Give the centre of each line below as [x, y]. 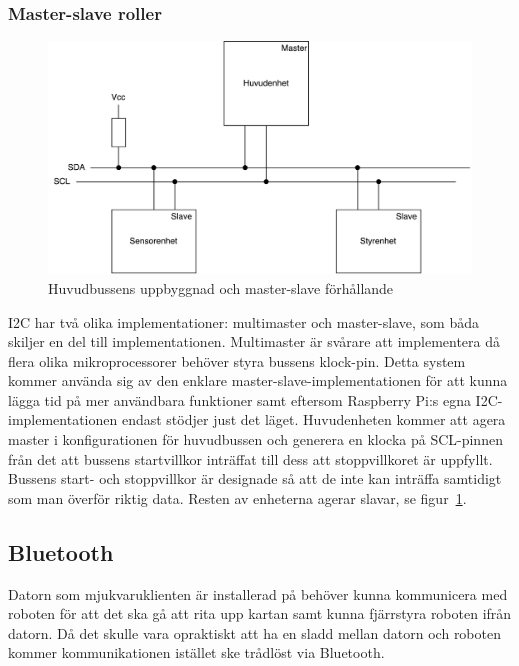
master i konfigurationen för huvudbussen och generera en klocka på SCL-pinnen [255, 439]
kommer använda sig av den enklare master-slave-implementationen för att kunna [258, 380]
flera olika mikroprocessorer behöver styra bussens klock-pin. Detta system [237, 360]
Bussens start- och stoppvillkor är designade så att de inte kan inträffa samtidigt [255, 478]
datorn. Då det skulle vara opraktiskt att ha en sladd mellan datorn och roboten [254, 632]
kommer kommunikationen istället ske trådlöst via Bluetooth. [196, 652]
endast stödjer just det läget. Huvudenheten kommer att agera [313, 419]
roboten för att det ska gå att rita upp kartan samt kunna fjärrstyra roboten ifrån [260, 613]
